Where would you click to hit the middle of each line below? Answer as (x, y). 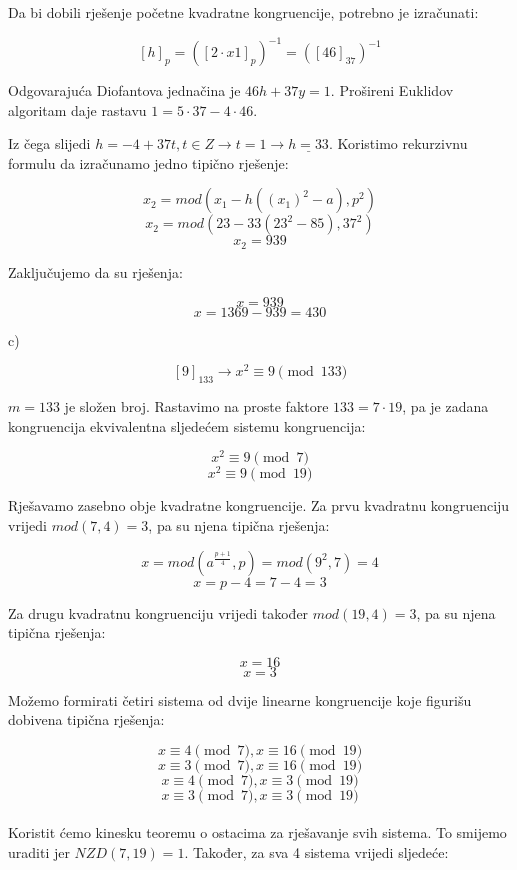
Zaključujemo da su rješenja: (95, 271)
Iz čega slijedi (49, 143)
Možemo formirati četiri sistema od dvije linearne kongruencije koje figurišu (240, 699)
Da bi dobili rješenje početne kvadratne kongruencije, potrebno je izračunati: (243, 12)
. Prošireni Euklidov (392, 90)
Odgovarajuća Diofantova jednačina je (124, 90)
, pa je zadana (445, 405)
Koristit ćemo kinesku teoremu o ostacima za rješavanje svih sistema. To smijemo (257, 832)
